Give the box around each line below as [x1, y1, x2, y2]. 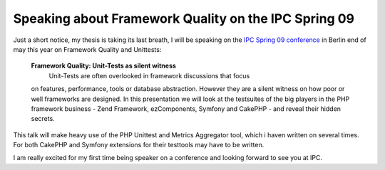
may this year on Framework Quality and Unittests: [13, 45, 162, 53]
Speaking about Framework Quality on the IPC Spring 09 [13, 11, 355, 26]
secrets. [31, 115, 55, 123]
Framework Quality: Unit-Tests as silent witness [31, 61, 176, 70]
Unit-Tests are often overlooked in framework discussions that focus [48, 71, 250, 80]
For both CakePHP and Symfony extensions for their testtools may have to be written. [13, 141, 265, 149]
